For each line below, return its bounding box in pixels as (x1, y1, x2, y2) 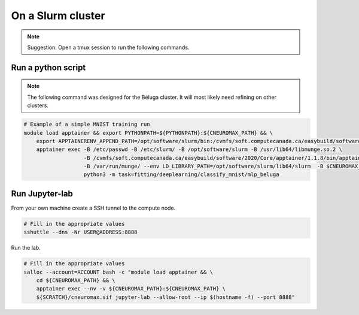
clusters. (27, 102, 49, 109)
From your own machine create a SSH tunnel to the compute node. (11, 204, 176, 211)
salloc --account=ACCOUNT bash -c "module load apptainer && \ (23, 268, 214, 275)
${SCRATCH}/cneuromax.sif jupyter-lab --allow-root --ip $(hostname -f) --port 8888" (36, 293, 296, 301)
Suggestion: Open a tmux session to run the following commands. (27, 44, 190, 51)
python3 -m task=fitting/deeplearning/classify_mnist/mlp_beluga (83, 171, 279, 178)
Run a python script (11, 62, 86, 72)
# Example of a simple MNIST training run (23, 121, 150, 128)
